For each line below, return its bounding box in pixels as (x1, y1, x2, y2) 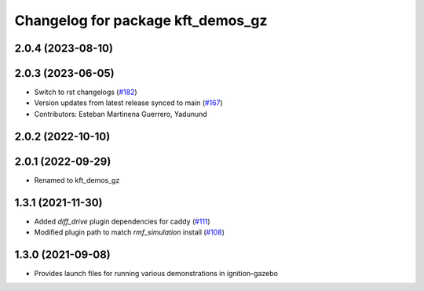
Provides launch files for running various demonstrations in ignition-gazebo (34, 268, 279, 278)
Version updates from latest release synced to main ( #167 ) (34, 98, 223, 107)
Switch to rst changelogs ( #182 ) (34, 87, 137, 97)
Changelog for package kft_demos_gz (14, 12, 268, 29)
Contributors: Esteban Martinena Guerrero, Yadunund (34, 109, 207, 118)
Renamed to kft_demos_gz (34, 175, 120, 184)
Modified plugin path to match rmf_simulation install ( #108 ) (34, 227, 225, 237)
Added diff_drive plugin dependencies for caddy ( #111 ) (34, 216, 211, 226)
